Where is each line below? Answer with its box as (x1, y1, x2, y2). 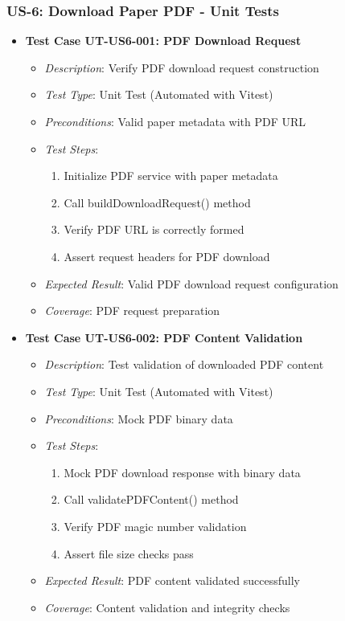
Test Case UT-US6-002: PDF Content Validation (25, 329, 303, 345)
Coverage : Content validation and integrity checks (44, 599, 290, 615)
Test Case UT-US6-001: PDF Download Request (25, 32, 302, 49)
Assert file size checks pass (64, 545, 194, 562)
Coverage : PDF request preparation (44, 302, 220, 319)
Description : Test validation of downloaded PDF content (44, 356, 324, 373)
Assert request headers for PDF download (64, 247, 270, 264)
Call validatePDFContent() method (64, 491, 239, 508)
